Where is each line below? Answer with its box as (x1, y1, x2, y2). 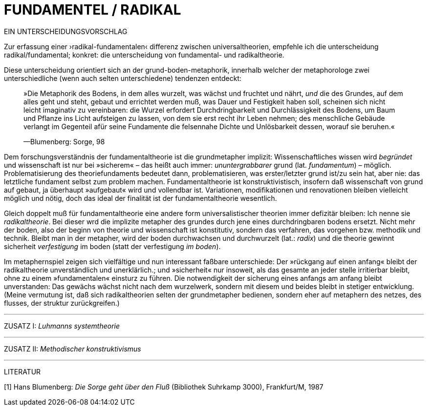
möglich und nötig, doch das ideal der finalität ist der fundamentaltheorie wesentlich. (4, 194, 277, 202)
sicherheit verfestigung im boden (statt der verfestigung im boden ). (4, 242, 221, 251)
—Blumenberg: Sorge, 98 (23, 137, 105, 146)
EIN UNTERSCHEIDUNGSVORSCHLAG (4, 27, 128, 36)
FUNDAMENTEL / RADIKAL (4, 1, 181, 18)
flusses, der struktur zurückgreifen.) (4, 298, 120, 307)
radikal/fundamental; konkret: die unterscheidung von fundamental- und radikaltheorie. (4, 50, 284, 59)
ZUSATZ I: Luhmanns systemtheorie (4, 321, 120, 330)
